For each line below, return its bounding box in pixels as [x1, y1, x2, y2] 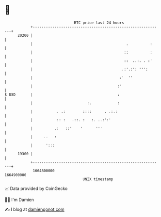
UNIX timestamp [82, 176, 113, 182]
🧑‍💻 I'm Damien [4, 197, 34, 203]
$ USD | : [4, 92, 120, 97]
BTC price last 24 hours [74, 20, 124, 25]
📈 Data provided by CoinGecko [4, 186, 68, 191]
